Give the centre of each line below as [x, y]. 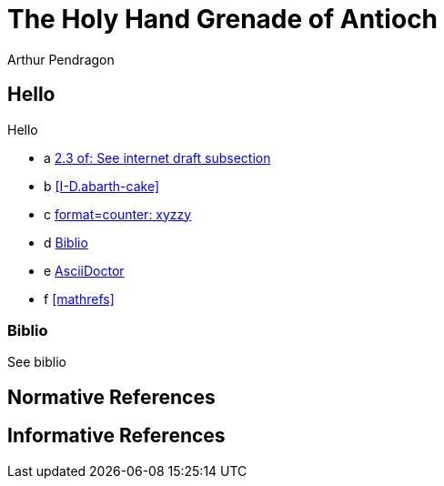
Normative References [111, 397]
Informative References [116, 436]
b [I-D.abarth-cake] [102, 186]
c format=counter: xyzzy [118, 214]
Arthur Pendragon [61, 59]
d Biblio [66, 242]
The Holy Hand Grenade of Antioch [223, 19]
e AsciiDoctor [84, 270]
